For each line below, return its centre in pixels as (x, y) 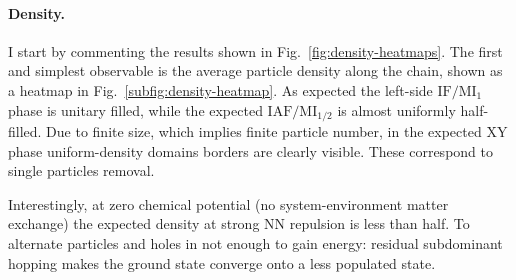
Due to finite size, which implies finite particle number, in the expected (264, 131)
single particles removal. (81, 170)
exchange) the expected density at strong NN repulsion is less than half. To (239, 223)
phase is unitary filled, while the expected (135, 109)
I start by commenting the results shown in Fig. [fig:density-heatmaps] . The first (255, 50)
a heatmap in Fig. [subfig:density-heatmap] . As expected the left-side (220, 89)
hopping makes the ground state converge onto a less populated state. (222, 262)
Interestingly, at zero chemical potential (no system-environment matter (228, 203)
